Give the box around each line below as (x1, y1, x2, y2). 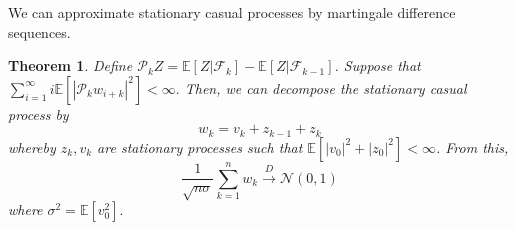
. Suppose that (334, 55, 421, 76)
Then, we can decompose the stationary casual (184, 77, 467, 98)
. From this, (435, 136, 509, 157)
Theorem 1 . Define (8, 55, 133, 76)
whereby (8, 136, 56, 157)
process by (8, 103, 69, 124)
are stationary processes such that (97, 136, 303, 157)
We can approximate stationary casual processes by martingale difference (8, 2, 456, 22)
